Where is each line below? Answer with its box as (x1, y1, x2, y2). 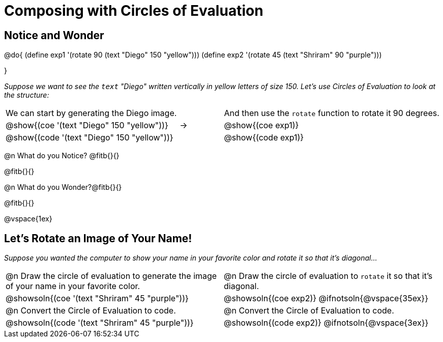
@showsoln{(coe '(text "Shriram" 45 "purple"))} (6, 293, 189, 304)
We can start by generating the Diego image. (6, 108, 177, 119)
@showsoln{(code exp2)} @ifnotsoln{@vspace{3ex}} (224, 318, 429, 328)
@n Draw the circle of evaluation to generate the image (6, 271, 217, 281)
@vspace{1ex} (4, 214, 52, 223)
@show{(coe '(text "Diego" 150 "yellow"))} (6, 120, 168, 131)
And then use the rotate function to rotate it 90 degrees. (224, 108, 439, 119)
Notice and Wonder (4, 28, 104, 42)
